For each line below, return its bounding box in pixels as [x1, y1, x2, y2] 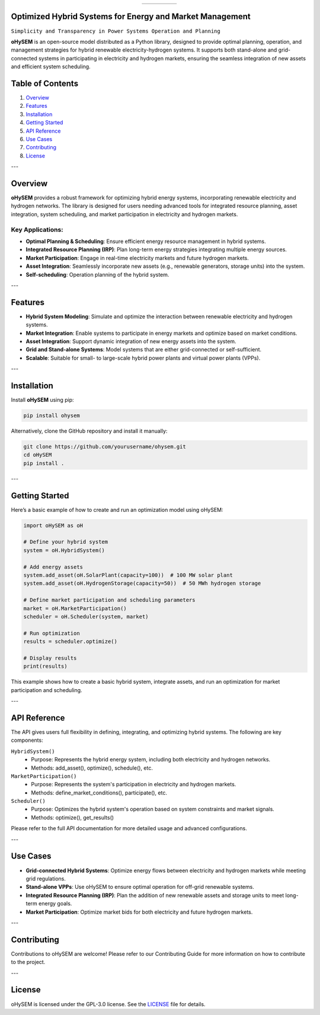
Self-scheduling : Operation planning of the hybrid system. [25, 271, 169, 278]
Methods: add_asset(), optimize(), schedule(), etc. [31, 764, 153, 771]
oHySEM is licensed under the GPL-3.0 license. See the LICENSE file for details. [11, 1000, 206, 1007]
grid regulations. [25, 875, 66, 882]
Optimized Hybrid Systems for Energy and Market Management [11, 12, 251, 22]
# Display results [23, 655, 77, 661]
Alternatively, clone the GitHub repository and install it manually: [11, 427, 168, 435]
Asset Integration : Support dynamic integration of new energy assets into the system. [25, 338, 236, 345]
